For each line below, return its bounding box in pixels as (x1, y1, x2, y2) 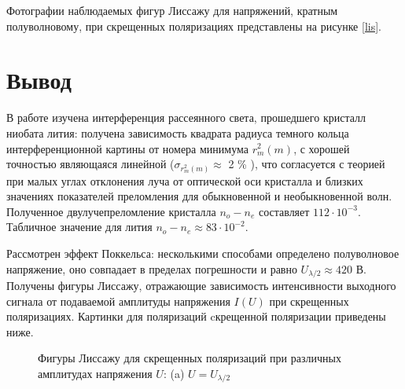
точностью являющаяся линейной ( (6, 156, 175, 172)
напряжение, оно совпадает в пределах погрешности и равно (6, 260, 297, 277)
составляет (258, 203, 310, 219)
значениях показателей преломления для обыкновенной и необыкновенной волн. (6, 188, 392, 204)
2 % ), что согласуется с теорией (228, 156, 385, 172)
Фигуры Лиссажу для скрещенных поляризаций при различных (38, 350, 341, 366)
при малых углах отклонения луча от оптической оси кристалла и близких (6, 172, 363, 189)
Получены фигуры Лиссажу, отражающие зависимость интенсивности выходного (6, 277, 396, 294)
